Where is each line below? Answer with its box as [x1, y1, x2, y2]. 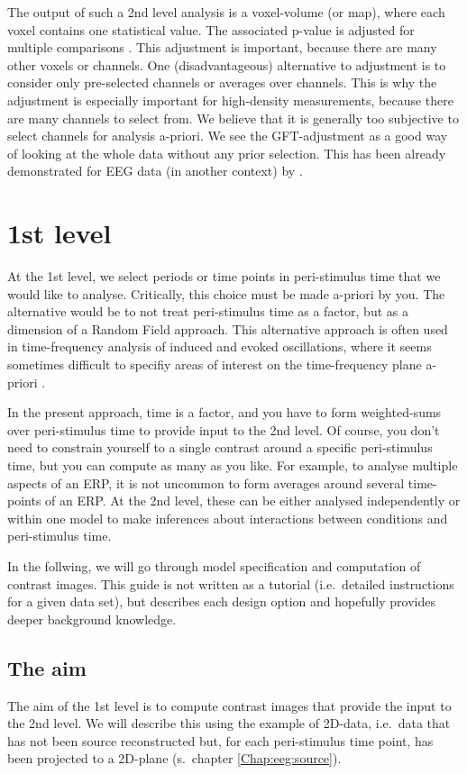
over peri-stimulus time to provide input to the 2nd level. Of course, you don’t [7, 420, 440, 439]
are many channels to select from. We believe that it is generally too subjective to [7, 108, 459, 127]
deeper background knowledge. [7, 609, 177, 628]
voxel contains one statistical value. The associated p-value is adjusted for [7, 20, 415, 39]
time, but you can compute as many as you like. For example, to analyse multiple [7, 456, 458, 474]
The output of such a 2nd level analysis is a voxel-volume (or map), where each [7, 3, 445, 21]
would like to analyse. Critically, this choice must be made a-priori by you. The [7, 284, 445, 303]
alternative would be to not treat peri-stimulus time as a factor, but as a [7, 302, 408, 321]
